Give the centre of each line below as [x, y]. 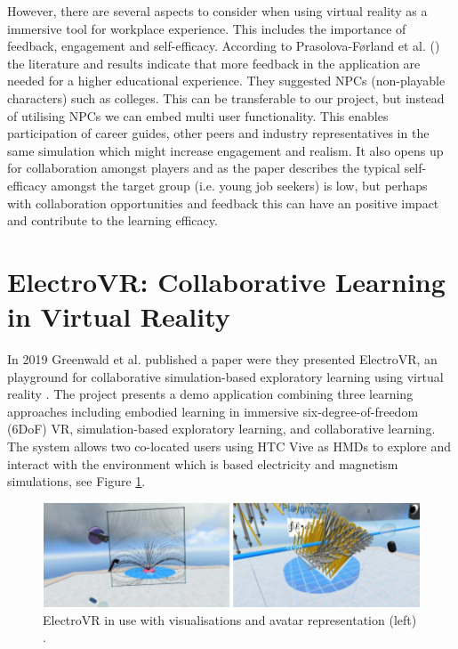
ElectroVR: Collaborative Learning [226, 281]
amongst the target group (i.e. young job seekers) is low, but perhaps [239, 185]
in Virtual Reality [119, 316]
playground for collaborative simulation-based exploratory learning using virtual [225, 376]
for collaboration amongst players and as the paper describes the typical [204, 168]
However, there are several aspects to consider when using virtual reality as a [217, 11]
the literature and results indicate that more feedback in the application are [214, 63]
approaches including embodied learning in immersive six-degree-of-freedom [213, 411]
